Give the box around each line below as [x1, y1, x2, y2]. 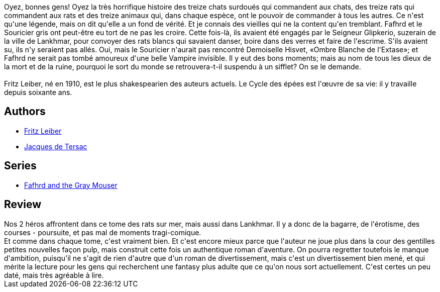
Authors [4, 105, 46, 118]
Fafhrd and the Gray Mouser [24, 180, 118, 189]
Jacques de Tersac [24, 142, 87, 151]
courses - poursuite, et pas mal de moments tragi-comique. [4, 228, 201, 237]
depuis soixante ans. [4, 88, 72, 96]
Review [4, 198, 42, 211]
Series [4, 159, 37, 172]
